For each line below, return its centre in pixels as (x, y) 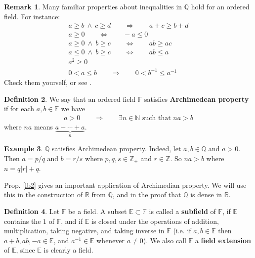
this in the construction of (43, 194)
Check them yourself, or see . (48, 82)
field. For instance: (32, 16)
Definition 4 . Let (32, 211)
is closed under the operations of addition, (155, 221)
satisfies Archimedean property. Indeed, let (117, 149)
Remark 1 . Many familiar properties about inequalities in (93, 6)
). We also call (165, 240)
